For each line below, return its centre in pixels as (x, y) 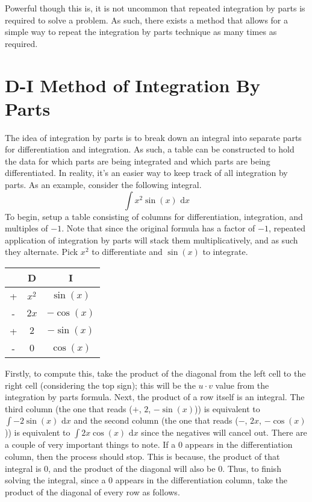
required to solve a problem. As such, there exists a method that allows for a (147, 20)
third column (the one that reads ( (69, 408)
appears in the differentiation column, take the (201, 480)
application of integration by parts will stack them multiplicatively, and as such (151, 240)
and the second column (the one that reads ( (156, 420)
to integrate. (225, 252)
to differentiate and (127, 252)
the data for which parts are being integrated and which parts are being (138, 161)
